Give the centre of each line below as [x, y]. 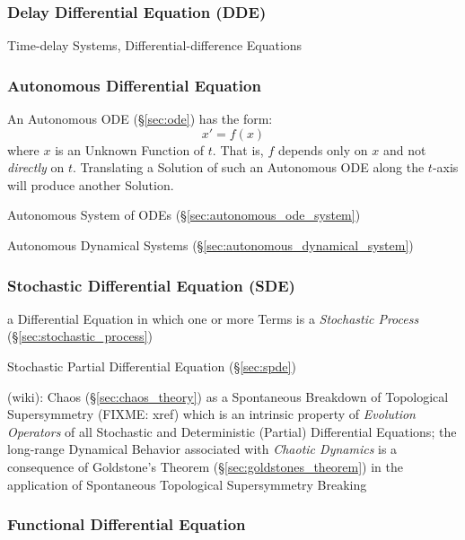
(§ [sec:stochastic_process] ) [80, 336]
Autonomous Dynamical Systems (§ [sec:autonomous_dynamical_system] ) [211, 245]
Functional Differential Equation [127, 524]
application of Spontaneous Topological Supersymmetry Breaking [187, 484]
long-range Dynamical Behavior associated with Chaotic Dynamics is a [202, 449]
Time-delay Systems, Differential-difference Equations [155, 45]
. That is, [238, 149]
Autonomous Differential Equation [134, 85]
